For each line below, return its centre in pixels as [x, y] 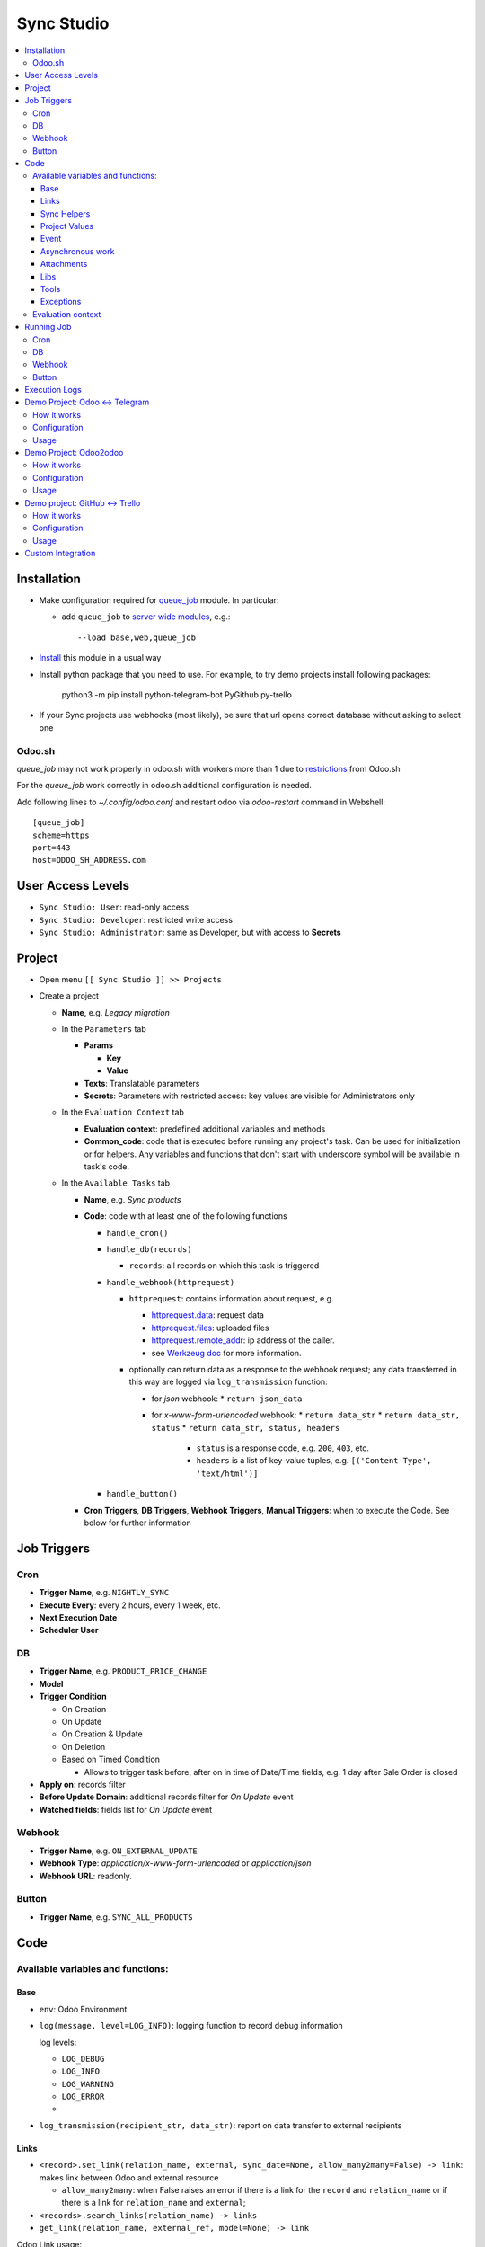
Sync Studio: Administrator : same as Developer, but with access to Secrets [190, 932]
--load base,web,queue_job [137, 637]
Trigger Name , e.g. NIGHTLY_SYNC [104, 1593]
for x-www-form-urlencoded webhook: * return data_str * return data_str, [306, 1415]
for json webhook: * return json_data [227, 1399]
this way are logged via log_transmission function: [228, 1382]
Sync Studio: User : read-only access [114, 907]
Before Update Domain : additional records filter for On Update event [166, 1797]
